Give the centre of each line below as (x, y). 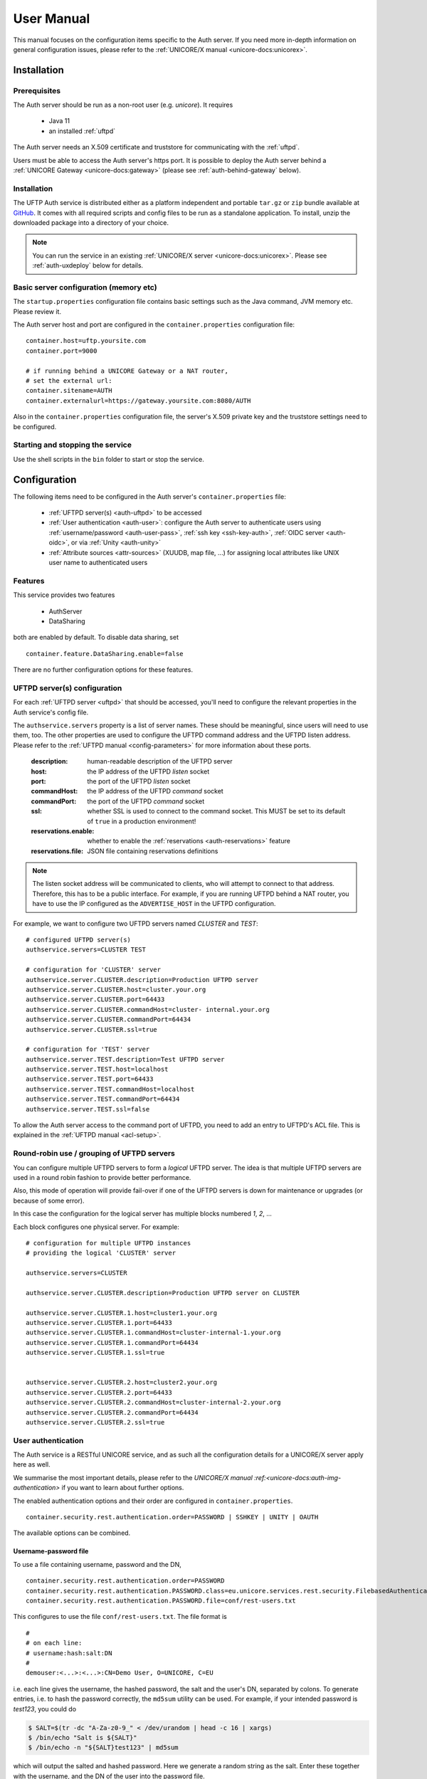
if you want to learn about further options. (123, 1488)
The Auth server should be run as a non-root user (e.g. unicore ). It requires (123, 105)
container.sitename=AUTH (69, 391)
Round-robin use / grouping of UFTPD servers (94, 1154)
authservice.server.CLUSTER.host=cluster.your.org (116, 989)
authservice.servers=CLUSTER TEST (86, 950)
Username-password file (51, 1551)
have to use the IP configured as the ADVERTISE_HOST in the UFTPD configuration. (154, 904)
